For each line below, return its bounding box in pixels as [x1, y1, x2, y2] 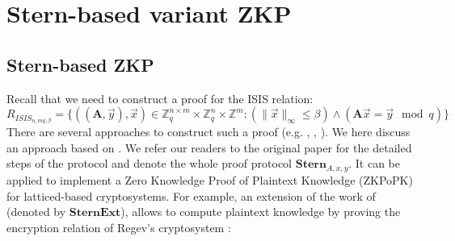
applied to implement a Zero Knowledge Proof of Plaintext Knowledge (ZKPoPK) [6, 172, 413, 189]
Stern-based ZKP [6, 52, 154, 77]
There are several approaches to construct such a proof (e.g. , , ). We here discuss [6, 123, 411, 140]
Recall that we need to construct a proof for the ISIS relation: [6, 89, 314, 106]
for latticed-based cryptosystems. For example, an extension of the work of [6, 187, 376, 204]
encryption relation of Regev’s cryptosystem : [6, 219, 231, 236]
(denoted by [6, 203, 66, 220]
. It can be [348, 155, 400, 172]
